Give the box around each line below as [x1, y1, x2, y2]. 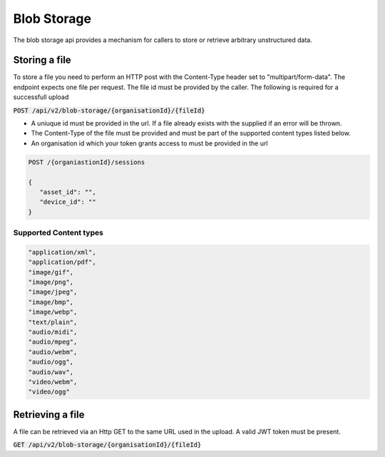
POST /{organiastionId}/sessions [28, 158, 145, 166]
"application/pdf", [28, 258, 96, 267]
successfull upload [13, 93, 69, 101]
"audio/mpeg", [28, 338, 78, 346]
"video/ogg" [28, 388, 71, 396]
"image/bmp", [28, 298, 74, 306]
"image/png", [28, 278, 74, 287]
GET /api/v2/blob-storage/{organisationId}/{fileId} [13, 441, 202, 449]
